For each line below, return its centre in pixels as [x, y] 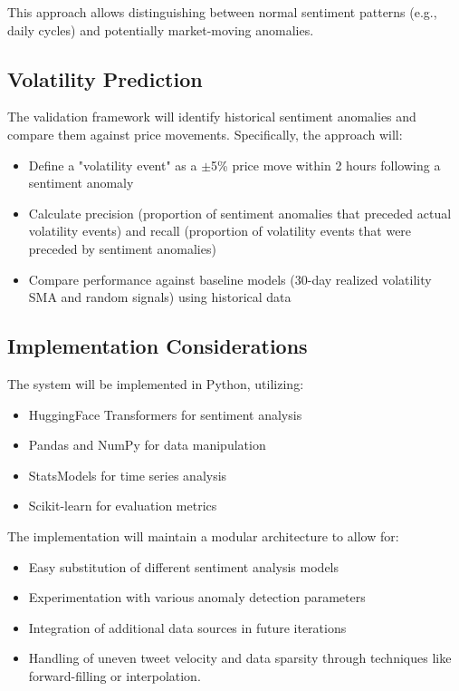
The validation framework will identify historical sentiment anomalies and [212, 117]
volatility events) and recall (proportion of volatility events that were [220, 231]
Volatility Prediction [105, 78]
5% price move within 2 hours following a [326, 165]
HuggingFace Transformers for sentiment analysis [165, 414]
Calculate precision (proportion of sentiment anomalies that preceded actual [240, 213]
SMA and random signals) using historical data [160, 297]
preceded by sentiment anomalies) [122, 248]
